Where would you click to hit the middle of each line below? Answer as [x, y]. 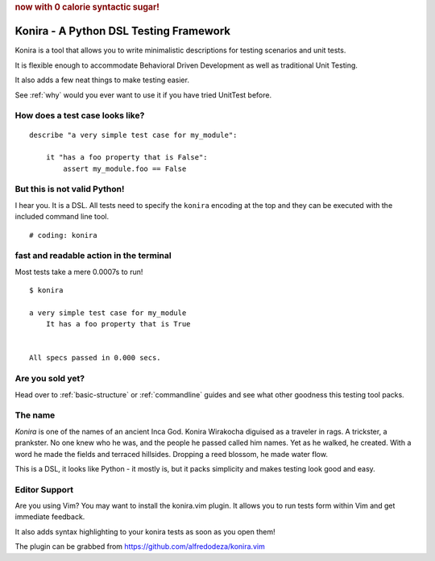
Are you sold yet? [50, 379]
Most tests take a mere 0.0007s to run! [79, 272]
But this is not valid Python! [70, 189]
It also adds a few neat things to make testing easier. [102, 80]
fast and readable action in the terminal [93, 256]
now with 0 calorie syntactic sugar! [87, 7]
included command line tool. [62, 217]
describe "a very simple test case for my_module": [133, 135]
